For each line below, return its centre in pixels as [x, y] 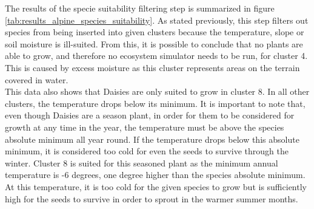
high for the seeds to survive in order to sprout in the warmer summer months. [152, 198]
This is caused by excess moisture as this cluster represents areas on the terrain [152, 67]
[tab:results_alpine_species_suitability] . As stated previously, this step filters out [157, 20]
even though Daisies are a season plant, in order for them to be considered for [150, 115]
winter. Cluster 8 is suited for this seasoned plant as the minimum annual [142, 163]
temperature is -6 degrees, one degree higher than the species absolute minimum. [155, 175]
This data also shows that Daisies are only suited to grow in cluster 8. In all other [157, 91]
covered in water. [37, 79]
